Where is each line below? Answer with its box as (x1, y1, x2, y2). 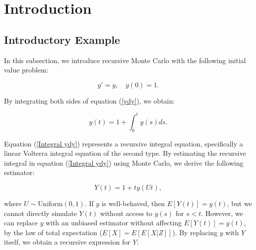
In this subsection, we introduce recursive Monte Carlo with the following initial (4, 55, 246, 65)
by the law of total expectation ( (4, 227, 103, 237)
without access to (100, 208, 152, 218)
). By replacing (172, 227, 218, 237)
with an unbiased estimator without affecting (45, 217, 182, 228)
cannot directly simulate (4, 208, 77, 218)
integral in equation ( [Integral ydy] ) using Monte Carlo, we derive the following (4, 157, 244, 168)
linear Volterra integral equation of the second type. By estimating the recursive (4, 148, 246, 158)
